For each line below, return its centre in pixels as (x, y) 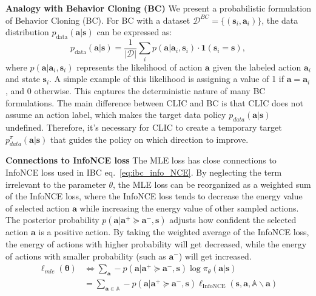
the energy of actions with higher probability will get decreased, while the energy (156, 243)
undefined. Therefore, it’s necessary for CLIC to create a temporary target (144, 127)
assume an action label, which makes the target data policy (116, 115)
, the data (280, 20)
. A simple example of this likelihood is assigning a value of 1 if (166, 79)
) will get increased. (215, 256)
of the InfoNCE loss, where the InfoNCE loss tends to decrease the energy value (154, 196)
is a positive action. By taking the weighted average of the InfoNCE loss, (174, 232)
